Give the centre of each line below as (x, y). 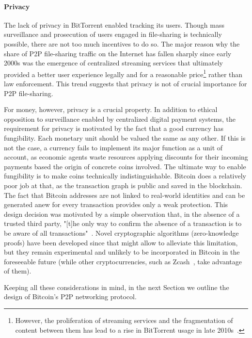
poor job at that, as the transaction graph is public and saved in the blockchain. (123, 185)
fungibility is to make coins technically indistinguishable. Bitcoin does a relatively (125, 176)
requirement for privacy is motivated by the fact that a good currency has (114, 128)
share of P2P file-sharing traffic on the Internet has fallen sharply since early (118, 53)
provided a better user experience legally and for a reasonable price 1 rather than (123, 73)
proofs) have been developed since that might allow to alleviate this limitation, (121, 242)
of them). (18, 271)
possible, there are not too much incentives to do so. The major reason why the (122, 43)
